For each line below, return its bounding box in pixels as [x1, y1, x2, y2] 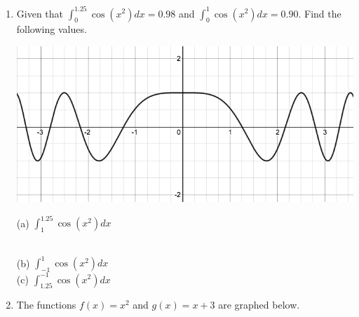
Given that [16, 6, 64, 20]
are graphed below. [218, 297, 300, 312]
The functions [16, 297, 76, 312]
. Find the [298, 6, 341, 20]
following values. [16, 22, 87, 36]
